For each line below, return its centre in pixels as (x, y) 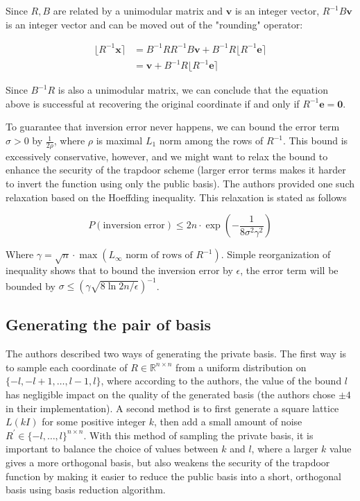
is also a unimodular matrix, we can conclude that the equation (193, 90)
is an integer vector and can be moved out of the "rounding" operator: (154, 24)
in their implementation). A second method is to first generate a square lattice (172, 408)
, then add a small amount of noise (228, 422)
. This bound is (315, 141)
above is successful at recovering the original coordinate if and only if (153, 103)
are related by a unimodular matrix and (138, 10)
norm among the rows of (211, 141)
